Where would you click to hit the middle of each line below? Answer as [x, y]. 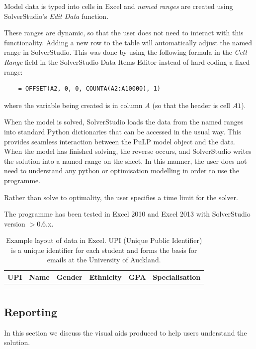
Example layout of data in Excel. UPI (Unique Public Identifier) [104, 240]
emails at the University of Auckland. [104, 260]
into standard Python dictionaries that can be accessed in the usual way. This [123, 131]
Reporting [31, 312]
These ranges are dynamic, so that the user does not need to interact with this [124, 33]
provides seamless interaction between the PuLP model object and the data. [120, 141]
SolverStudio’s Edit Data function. [56, 16]
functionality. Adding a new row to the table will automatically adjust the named [128, 42]
